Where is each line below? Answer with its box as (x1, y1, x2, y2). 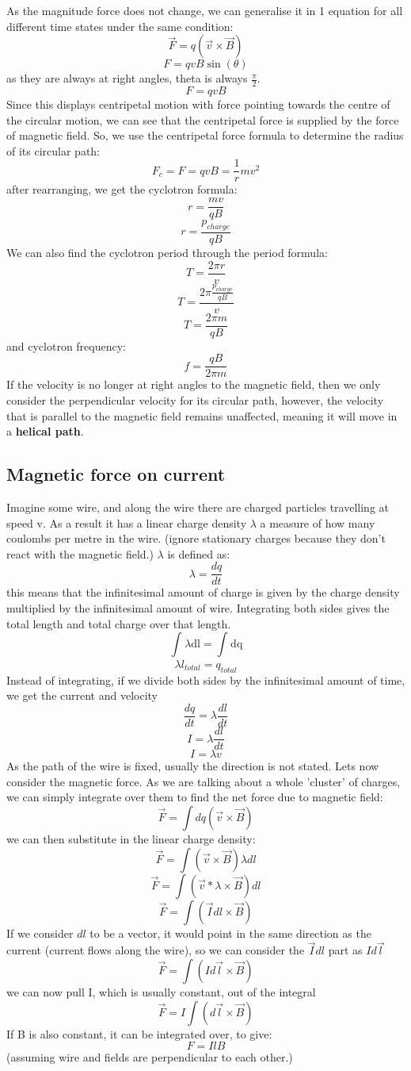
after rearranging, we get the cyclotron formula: (6, 181, 238, 198)
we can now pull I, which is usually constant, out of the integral (6, 983, 316, 1000)
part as (328, 942, 363, 958)
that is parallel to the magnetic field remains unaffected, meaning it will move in (6, 407, 398, 424)
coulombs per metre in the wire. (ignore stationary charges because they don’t (6, 530, 386, 547)
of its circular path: (6, 142, 101, 159)
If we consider (6, 924, 74, 941)
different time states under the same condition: (6, 17, 234, 34)
